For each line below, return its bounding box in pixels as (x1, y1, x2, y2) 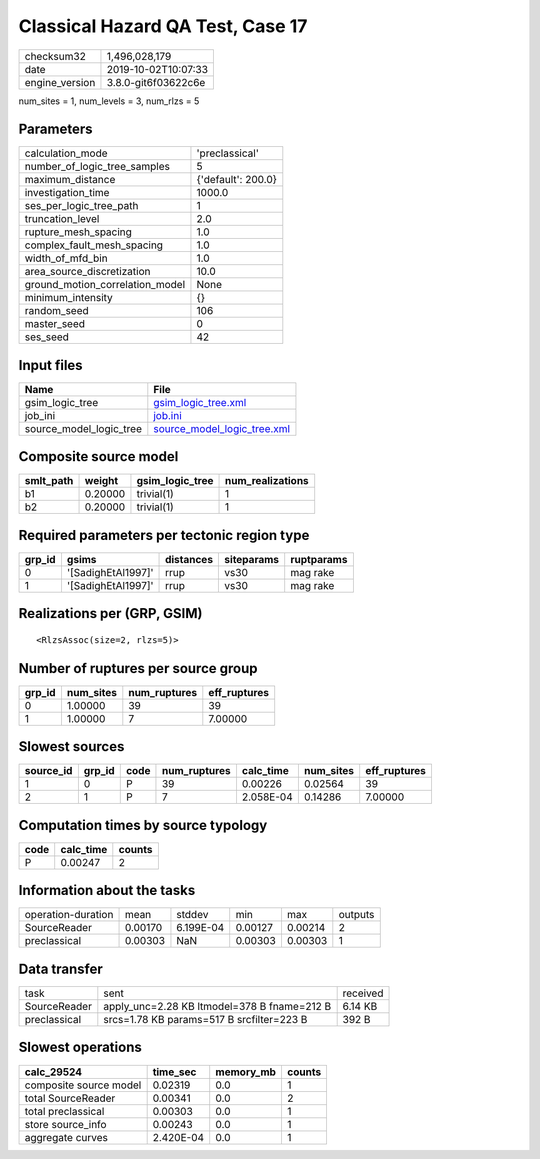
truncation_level (24, 212, 100, 226)
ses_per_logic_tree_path (24, 199, 139, 213)
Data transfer (18, 960, 104, 977)
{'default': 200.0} (196, 173, 278, 187)
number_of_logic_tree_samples (24, 160, 170, 174)
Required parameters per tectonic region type (18, 526, 310, 544)
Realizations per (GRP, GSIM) (18, 605, 203, 622)
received (342, 986, 384, 1000)
